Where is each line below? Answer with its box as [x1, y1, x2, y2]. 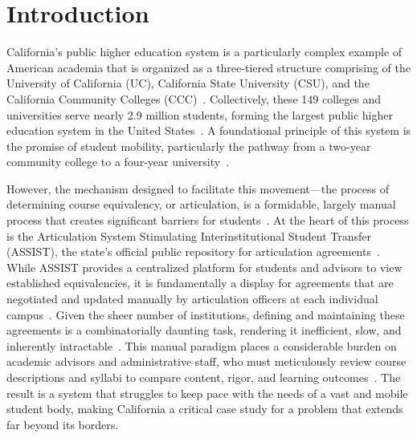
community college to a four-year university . [6, 153, 230, 170]
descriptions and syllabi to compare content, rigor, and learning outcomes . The [6, 369, 401, 385]
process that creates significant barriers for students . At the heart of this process [6, 212, 409, 229]
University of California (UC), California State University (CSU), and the [6, 75, 370, 91]
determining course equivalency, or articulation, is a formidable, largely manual [6, 196, 396, 213]
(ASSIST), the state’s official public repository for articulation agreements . [6, 243, 380, 260]
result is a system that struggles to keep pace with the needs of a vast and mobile [6, 384, 408, 401]
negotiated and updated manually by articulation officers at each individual [6, 290, 378, 307]
